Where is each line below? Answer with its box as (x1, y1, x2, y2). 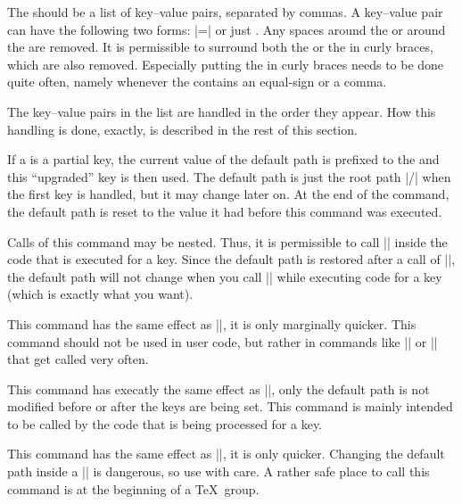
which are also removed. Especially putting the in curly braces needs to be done (7, 54, 444, 73)
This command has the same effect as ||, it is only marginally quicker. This (7, 314, 417, 333)
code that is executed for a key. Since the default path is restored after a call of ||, (7, 250, 456, 269)
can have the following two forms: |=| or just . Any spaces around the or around (7, 20, 446, 38)
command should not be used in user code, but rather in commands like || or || (7, 332, 438, 351)
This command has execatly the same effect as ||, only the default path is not (7, 379, 430, 398)
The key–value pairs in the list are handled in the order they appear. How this (7, 102, 436, 120)
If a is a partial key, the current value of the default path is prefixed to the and (7, 150, 440, 169)
